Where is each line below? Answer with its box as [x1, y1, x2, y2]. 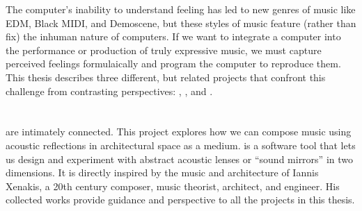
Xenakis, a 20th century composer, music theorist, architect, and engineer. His [6, 178, 340, 193]
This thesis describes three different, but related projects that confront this [6, 69, 326, 84]
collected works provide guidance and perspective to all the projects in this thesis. [6, 192, 355, 207]
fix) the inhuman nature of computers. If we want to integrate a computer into [6, 29, 341, 44]
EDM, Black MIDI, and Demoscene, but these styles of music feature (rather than [6, 15, 356, 30]
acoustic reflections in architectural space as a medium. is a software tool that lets [6, 137, 356, 152]
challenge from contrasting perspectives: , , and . [6, 83, 213, 98]
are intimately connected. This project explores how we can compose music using [6, 124, 352, 139]
